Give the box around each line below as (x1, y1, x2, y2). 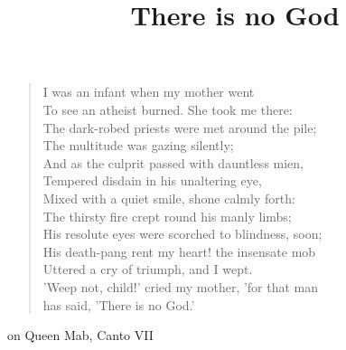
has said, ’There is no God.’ (42, 295, 195, 314)
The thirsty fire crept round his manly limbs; (42, 206, 292, 225)
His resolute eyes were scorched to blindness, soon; (42, 224, 323, 243)
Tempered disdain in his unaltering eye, (42, 171, 262, 190)
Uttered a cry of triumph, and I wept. (42, 260, 253, 279)
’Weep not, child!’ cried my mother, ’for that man (42, 277, 319, 296)
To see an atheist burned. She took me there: (42, 99, 293, 118)
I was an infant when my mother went (42, 82, 255, 101)
